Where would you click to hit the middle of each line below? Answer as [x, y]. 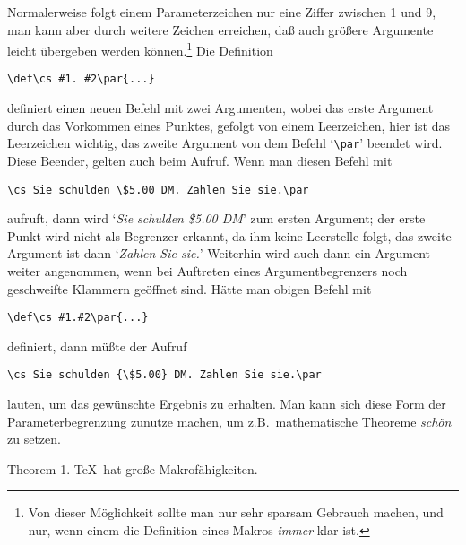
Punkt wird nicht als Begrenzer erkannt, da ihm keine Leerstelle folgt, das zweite [229, 235]
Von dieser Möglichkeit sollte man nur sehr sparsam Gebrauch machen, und [236, 512]
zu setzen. [34, 439]
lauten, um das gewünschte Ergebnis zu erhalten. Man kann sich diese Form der [227, 404]
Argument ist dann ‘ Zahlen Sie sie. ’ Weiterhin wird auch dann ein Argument [219, 253]
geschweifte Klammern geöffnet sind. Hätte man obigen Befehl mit [190, 288]
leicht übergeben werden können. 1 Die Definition [140, 49]
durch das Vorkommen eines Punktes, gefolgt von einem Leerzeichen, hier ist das [229, 125]
